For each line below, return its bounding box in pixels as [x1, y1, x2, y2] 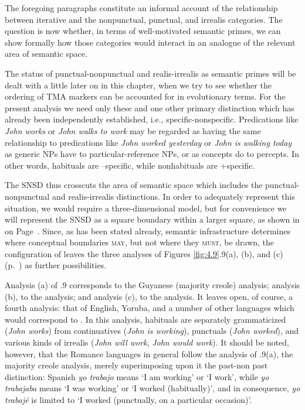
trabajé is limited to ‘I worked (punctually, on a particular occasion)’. [5, 394, 252, 405]
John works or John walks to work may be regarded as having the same [5, 124, 261, 136]
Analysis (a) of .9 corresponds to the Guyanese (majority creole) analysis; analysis [5, 279, 300, 291]
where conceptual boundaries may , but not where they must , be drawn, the [5, 236, 274, 248]
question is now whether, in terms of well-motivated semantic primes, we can [5, 25, 281, 37]
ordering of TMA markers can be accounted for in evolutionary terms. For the [5, 90, 286, 102]
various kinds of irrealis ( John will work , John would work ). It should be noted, [5, 336, 290, 348]
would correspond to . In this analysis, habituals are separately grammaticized [5, 313, 286, 325]
